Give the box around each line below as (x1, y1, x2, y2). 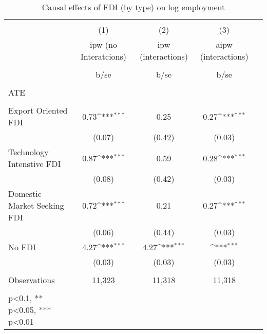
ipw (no (90, 39, 117, 50)
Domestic (8, 188, 42, 199)
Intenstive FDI (8, 158, 61, 170)
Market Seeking (8, 199, 64, 211)
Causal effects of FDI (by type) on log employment (42, 1, 225, 13)
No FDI (8, 241, 36, 253)
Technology (8, 146, 49, 158)
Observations (8, 274, 55, 286)
